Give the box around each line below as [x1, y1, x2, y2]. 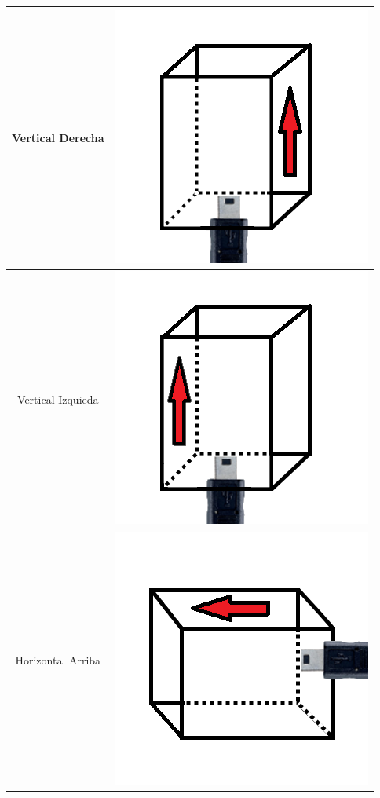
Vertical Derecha [12, 130, 104, 145]
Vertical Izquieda [17, 390, 99, 407]
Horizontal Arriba [15, 651, 101, 668]
